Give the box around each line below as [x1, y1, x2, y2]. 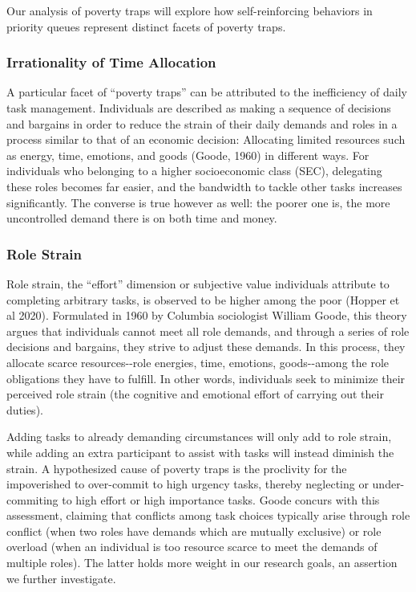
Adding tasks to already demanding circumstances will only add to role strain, [6, 428, 392, 445]
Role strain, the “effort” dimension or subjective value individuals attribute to [6, 275, 390, 292]
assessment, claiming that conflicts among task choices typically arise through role [6, 507, 410, 524]
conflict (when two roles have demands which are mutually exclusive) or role [6, 522, 382, 539]
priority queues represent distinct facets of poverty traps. [6, 18, 286, 35]
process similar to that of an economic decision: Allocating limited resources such [6, 131, 406, 148]
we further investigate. [6, 570, 116, 586]
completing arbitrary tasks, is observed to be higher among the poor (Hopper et [6, 291, 400, 308]
